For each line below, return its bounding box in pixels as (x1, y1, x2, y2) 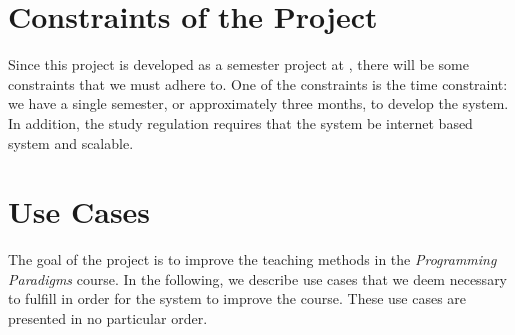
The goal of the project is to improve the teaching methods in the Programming (8, 249, 497, 270)
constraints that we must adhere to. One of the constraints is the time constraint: (8, 73, 508, 94)
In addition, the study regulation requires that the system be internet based (8, 112, 473, 133)
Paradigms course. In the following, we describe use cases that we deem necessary (8, 268, 508, 289)
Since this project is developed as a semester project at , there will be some (8, 54, 469, 75)
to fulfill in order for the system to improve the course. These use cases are (8, 288, 467, 309)
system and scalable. (8, 132, 134, 153)
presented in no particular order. (8, 308, 208, 328)
